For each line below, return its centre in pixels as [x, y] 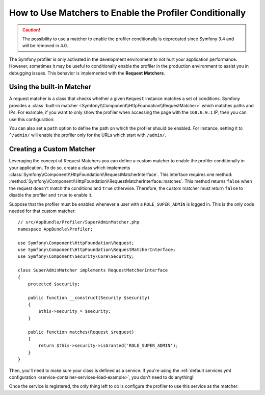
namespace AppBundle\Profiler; [55, 229]
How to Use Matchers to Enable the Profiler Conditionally [127, 13]
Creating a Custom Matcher [52, 149]
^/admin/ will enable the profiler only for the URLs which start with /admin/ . [88, 135]
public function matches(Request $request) [81, 332]
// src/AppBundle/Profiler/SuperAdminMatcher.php [79, 222]
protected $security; [54, 284]
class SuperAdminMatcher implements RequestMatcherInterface [93, 270]
